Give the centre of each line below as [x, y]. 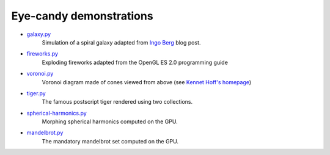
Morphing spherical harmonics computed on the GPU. [110, 121]
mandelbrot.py [45, 133]
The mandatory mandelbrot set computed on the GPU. [110, 141]
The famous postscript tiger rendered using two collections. [117, 102]
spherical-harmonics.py [57, 113]
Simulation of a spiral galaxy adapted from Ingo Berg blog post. [121, 42]
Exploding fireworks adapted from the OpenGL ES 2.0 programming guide [135, 62]
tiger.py [36, 93]
